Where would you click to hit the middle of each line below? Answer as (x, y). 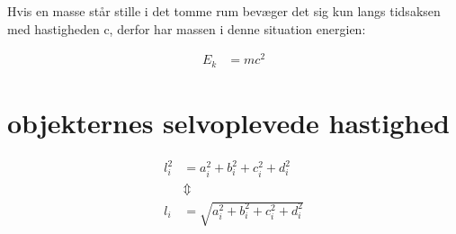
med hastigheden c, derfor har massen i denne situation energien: (187, 28)
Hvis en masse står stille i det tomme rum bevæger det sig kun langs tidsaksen (224, 11)
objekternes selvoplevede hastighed (228, 122)
